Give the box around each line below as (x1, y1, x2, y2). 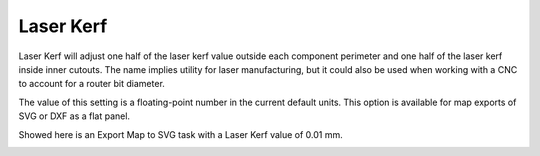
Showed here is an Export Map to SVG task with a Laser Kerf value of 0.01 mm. (18, 128, 344, 140)
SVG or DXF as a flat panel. (18, 110, 130, 122)
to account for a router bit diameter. (18, 78, 165, 90)
